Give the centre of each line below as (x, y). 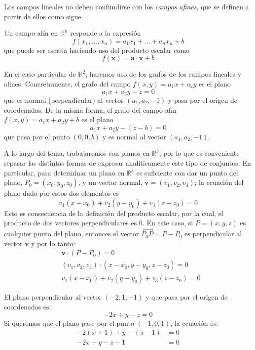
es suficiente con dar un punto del (187, 172)
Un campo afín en (31, 33)
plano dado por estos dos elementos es (61, 193)
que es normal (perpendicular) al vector (64, 100)
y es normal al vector (134, 136)
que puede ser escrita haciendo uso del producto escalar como (97, 50)
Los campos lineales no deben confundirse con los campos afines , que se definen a (127, 6)
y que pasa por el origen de (186, 297)
